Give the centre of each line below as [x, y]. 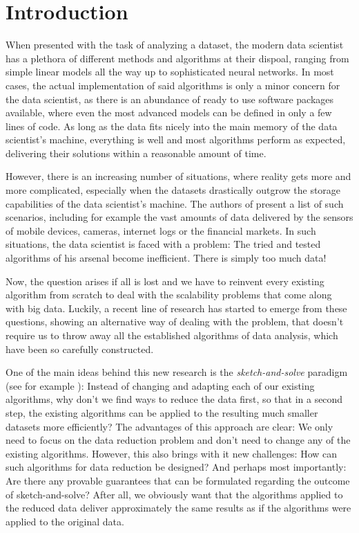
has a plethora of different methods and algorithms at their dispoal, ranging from [177, 58]
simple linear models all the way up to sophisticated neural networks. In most [170, 72]
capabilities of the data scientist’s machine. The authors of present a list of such [175, 203]
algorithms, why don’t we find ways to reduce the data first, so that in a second [174, 399]
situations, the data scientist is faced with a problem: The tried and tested [163, 244]
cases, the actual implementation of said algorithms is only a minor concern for [173, 85]
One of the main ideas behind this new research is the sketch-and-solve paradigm [177, 372]
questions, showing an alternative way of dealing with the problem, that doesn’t [175, 322]
